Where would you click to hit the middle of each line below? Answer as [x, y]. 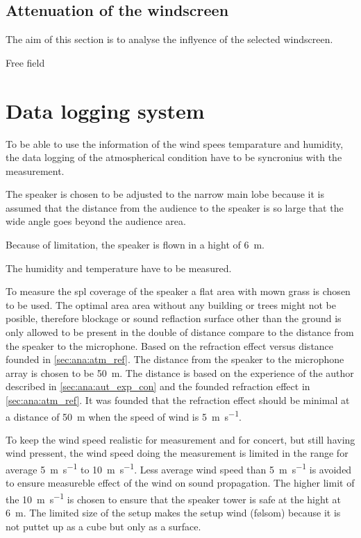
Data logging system [105, 110]
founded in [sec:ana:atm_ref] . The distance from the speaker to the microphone [175, 359]
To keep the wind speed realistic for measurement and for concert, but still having [180, 439]
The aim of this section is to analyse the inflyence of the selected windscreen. [169, 39]
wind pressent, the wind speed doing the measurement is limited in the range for [177, 453]
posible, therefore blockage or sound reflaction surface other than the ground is [174, 318]
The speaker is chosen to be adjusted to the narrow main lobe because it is [165, 194]
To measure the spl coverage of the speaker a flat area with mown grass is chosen [178, 291]
